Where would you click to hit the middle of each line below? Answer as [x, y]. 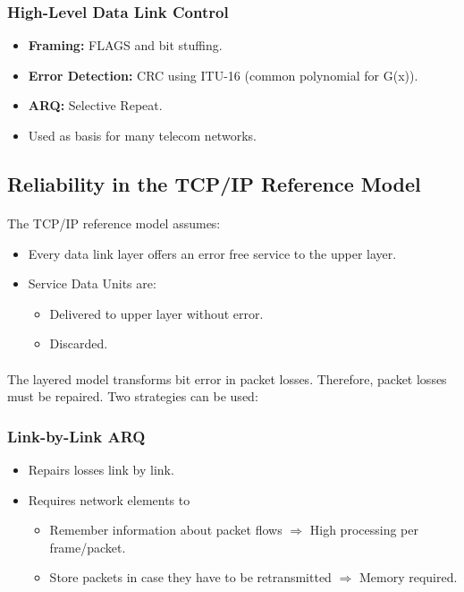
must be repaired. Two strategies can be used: [133, 396]
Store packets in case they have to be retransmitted [190, 577]
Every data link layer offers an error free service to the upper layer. [212, 253]
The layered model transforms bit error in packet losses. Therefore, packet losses [227, 378]
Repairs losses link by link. [101, 469]
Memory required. [408, 577]
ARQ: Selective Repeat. [95, 105]
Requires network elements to [109, 499]
